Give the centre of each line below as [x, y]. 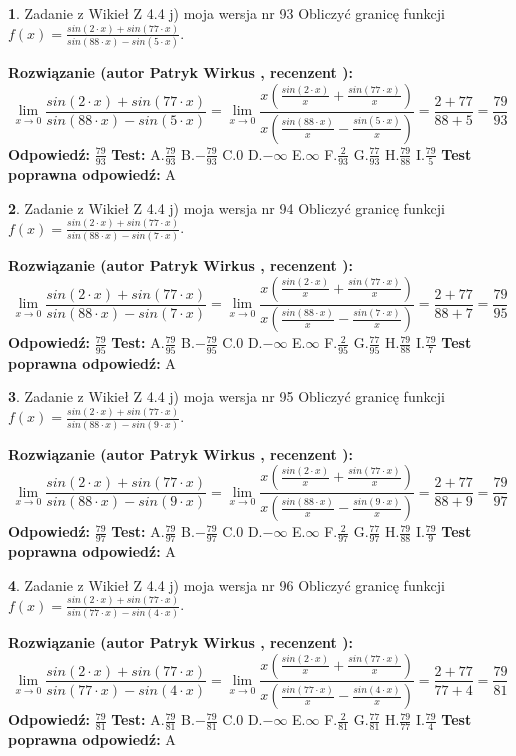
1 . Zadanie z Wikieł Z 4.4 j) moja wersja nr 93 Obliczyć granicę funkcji [226, 13]
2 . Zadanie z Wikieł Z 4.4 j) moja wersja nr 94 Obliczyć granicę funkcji [226, 207]
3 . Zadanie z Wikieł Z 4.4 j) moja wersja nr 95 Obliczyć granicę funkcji [226, 396]
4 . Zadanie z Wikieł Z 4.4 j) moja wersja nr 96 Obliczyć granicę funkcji [226, 584]
